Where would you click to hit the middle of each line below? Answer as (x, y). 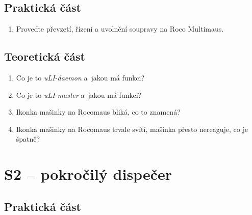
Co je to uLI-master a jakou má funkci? (79, 95)
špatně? (28, 139)
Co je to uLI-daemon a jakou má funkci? (80, 77)
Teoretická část (45, 56)
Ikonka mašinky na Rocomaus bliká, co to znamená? (98, 112)
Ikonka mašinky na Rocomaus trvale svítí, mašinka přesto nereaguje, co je (132, 129)
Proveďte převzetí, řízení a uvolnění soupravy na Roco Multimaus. (120, 29)
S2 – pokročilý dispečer (88, 174)
